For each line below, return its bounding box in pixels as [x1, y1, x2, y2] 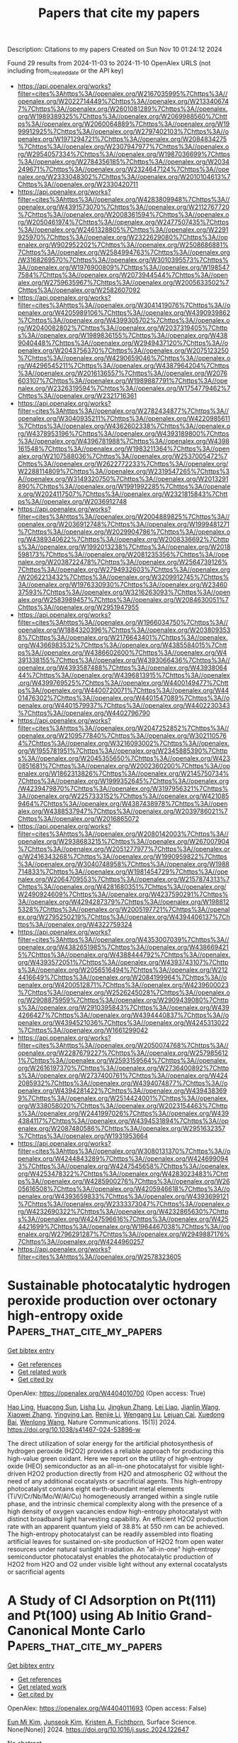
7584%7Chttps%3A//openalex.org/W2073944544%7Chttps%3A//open [17, 270, 229, 279]
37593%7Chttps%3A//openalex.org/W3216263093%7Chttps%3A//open [17, 588, 231, 596]
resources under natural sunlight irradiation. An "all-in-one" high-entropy [7, 1545, 221, 1553]
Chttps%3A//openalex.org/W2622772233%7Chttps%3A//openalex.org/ [17, 459, 229, 468]
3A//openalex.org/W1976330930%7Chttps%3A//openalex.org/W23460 [17, 580, 228, 589]
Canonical [7, 1623, 69, 1639]
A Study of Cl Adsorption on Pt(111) [7, 1592, 217, 1609]
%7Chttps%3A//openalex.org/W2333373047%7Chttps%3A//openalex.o [17, 1199, 230, 1208]
